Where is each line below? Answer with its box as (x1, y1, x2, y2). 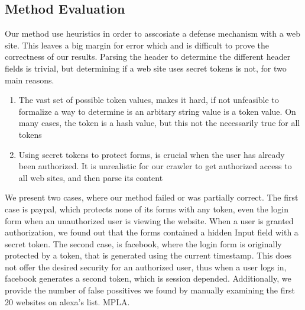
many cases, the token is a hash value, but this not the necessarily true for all (18, 117, 300, 129)
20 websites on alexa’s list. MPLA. (5, 295, 130, 308)
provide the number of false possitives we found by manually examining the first (5, 284, 295, 296)
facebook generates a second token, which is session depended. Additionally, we (5, 272, 291, 285)
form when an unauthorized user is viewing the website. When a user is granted (5, 214, 294, 227)
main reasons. (5, 73, 54, 86)
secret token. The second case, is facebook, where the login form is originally (5, 237, 282, 250)
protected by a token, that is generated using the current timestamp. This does (5, 249, 292, 261)
